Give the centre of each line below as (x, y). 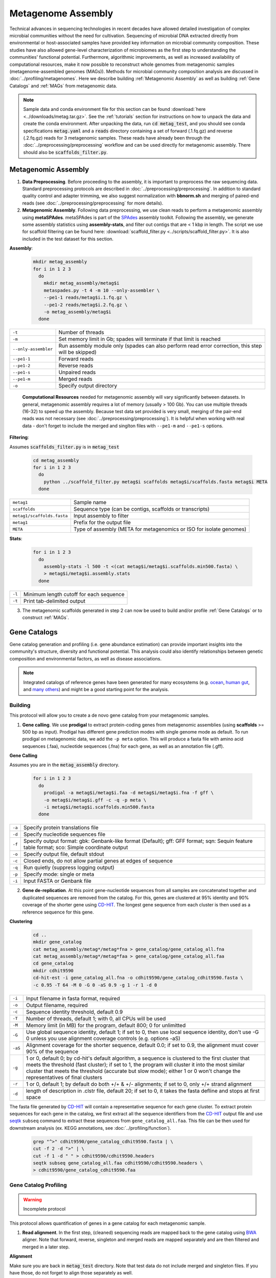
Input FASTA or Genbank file (57, 881)
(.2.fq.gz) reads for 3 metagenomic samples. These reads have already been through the (117, 138)
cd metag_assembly (56, 460)
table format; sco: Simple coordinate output (76, 848)
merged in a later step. (46, 1247)
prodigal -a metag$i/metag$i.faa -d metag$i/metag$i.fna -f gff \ (129, 793)
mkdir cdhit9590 (53, 971)
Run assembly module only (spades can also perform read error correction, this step (160, 346)
